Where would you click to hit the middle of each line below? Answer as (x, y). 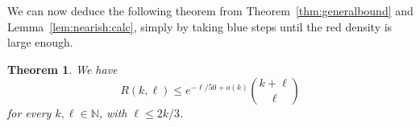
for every (29, 113)
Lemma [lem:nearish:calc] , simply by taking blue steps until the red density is (200, 26)
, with (113, 113)
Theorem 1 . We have (62, 69)
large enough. (40, 42)
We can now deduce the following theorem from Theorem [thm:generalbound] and (210, 10)
